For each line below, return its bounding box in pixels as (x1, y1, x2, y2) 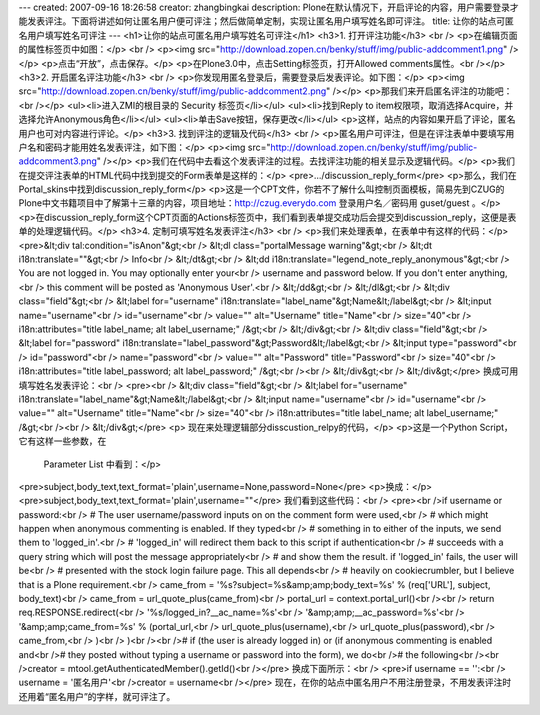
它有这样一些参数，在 (18, 435, 107, 447)
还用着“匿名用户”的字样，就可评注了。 (18, 690, 176, 702)
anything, (468, 267, 508, 279)
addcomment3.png (18, 155, 97, 167)
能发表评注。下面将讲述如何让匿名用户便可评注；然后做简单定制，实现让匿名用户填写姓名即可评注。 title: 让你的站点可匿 (18, 15, 515, 27)
